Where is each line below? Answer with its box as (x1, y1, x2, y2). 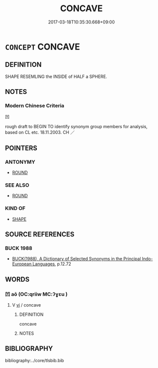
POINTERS (5, 144, 38, 152)
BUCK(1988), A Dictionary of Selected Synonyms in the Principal (12, 256, 142, 262)
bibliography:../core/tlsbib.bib (5, 357, 64, 363)
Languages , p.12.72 (32, 261, 71, 267)
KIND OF (5, 205, 26, 212)
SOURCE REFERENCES (5, 230, 75, 239)
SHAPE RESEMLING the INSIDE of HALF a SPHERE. (5, 74, 108, 79)
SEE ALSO (5, 182, 30, 189)
